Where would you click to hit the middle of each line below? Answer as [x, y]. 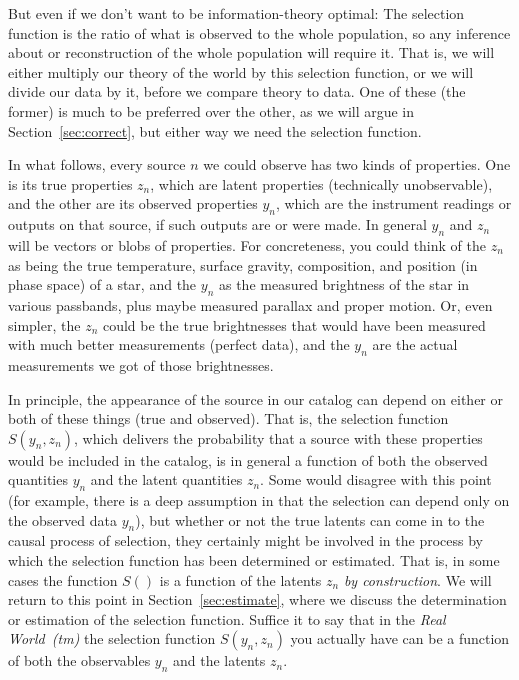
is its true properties [70, 183]
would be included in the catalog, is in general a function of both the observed [248, 459]
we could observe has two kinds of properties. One [357, 164]
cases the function [63, 579]
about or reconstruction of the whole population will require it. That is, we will [251, 52]
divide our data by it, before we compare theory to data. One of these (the [237, 91]
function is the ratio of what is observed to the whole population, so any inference [259, 32]
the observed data [63, 519]
